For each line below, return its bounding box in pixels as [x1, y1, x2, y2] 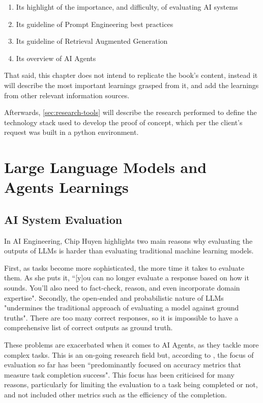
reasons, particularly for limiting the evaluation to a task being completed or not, [4, 379, 258, 390]
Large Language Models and [4, 157, 207, 178]
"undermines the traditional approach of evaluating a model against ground [4, 302, 239, 313]
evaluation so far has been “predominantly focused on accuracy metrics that [4, 359, 241, 370]
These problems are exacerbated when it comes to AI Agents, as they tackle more [4, 339, 259, 350]
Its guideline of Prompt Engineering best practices [16, 18, 173, 29]
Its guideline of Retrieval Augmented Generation [16, 36, 168, 46]
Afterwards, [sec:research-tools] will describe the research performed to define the [4, 107, 257, 118]
